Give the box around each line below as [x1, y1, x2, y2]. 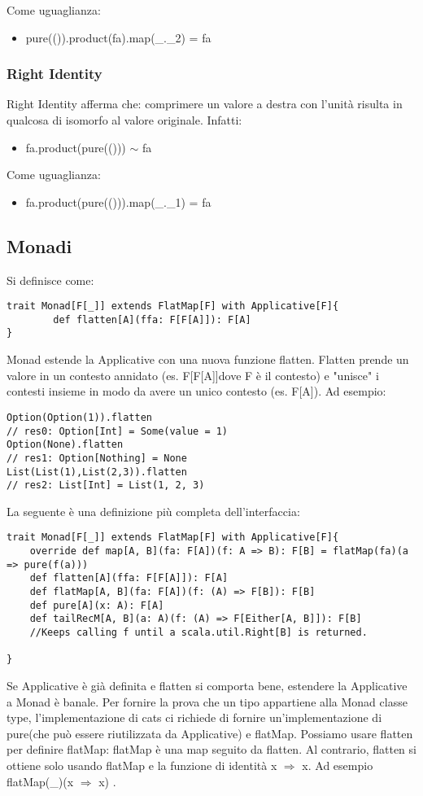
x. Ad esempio [302, 756, 373, 773]
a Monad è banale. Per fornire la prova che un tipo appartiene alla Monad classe [7, 693, 408, 710]
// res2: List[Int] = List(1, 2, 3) [7, 479, 205, 492]
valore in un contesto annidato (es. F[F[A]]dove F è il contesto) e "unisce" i [7, 366, 379, 383]
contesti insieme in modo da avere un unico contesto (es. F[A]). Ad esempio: [7, 383, 386, 400]
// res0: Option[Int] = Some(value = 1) [7, 425, 229, 437]
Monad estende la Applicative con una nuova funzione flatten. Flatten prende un [7, 351, 409, 368]
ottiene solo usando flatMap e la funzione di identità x [7, 756, 277, 773]
